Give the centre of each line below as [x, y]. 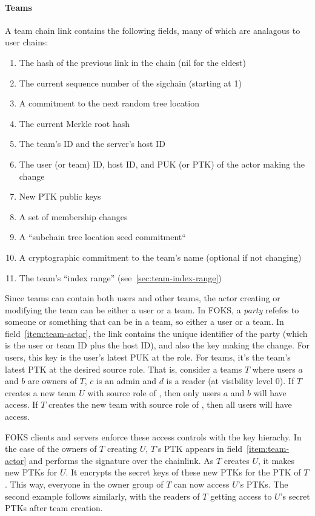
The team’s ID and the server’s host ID [92, 144]
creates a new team [41, 392]
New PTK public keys [60, 196]
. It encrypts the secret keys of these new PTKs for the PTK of [183, 472]
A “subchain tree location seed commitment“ [102, 237]
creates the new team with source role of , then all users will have [170, 404]
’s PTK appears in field [199, 449]
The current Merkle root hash [75, 123]
